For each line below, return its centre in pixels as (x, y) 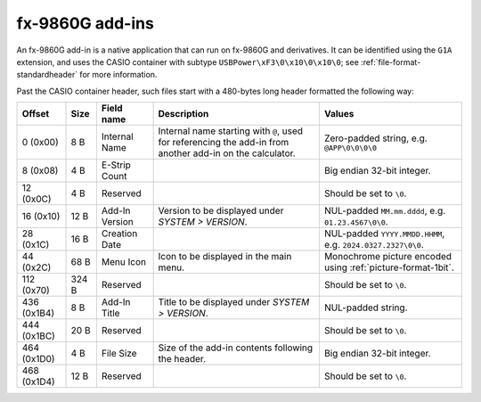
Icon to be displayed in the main (225, 257)
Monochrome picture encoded (388, 257)
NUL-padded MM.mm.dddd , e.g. (385, 211)
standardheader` (47, 75)
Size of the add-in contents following (236, 348)
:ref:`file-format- (391, 62)
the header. (182, 359)
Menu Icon (124, 262)
